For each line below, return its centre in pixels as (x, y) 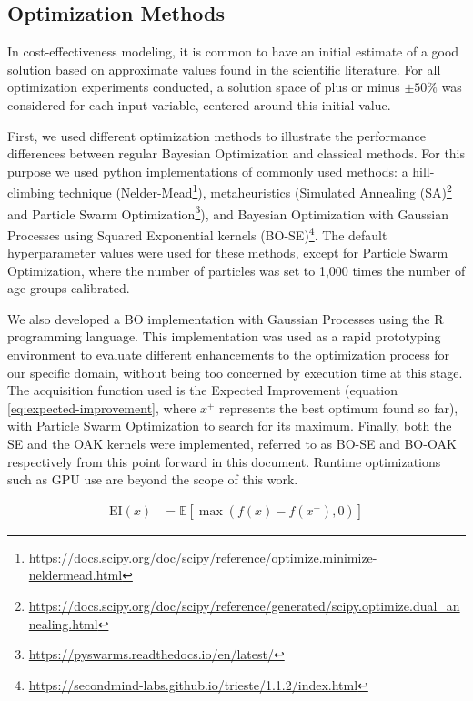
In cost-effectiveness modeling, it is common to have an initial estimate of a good (233, 51)
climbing (31, 193)
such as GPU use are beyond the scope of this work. (153, 479)
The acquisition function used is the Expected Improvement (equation (203, 390)
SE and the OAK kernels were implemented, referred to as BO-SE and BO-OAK (232, 444)
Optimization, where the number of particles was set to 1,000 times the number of (236, 270)
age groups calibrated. (69, 288)
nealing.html (63, 623)
